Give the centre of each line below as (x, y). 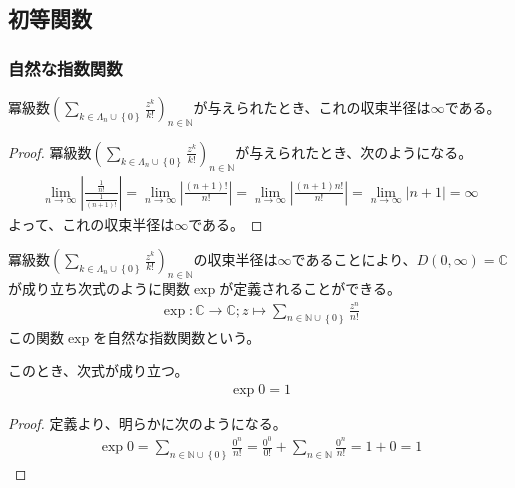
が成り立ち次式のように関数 (99, 288)
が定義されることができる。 (310, 288)
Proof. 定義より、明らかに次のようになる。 (147, 422)
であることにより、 (354, 259)
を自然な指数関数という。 (177, 336)
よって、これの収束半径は (91, 223)
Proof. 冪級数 (50, 151)
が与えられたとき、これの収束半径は (312, 107)
